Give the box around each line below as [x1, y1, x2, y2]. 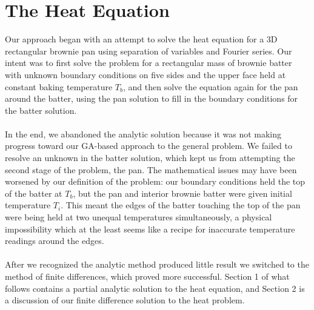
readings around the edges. [5, 234, 104, 247]
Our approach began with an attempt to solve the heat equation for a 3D [5, 33, 278, 45]
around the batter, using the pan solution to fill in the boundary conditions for [5, 92, 298, 105]
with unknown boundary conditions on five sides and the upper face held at [5, 68, 286, 81]
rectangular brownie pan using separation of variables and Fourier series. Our [5, 44, 292, 57]
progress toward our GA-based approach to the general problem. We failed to [5, 139, 292, 152]
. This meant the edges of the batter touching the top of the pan [61, 199, 301, 211]
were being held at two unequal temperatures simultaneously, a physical [5, 211, 272, 223]
